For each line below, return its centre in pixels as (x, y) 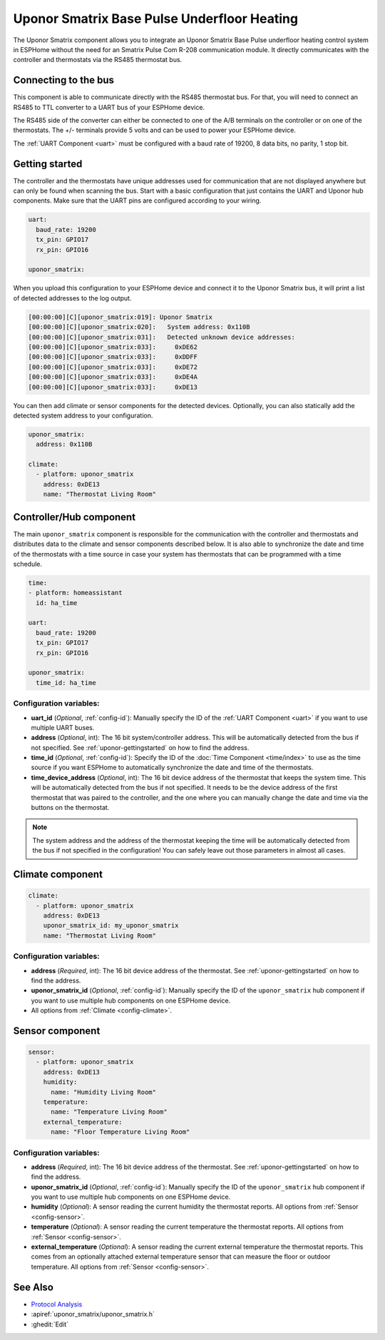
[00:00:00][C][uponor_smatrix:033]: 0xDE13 (113, 387)
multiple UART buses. (63, 727)
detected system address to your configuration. (83, 415)
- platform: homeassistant (75, 593)
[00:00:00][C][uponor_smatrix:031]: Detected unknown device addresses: (162, 337)
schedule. (28, 564)
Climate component (58, 874)
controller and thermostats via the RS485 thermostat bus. (98, 60)
